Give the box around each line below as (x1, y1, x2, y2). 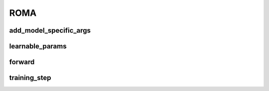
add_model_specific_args (9, 26, 91, 35)
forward (9, 58, 35, 66)
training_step (9, 74, 51, 82)
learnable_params (9, 42, 67, 50)
